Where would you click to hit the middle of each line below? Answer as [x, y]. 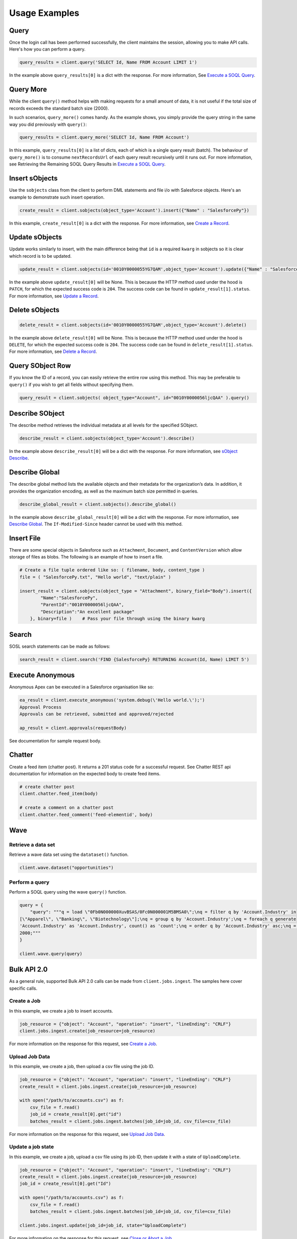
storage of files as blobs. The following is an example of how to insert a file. [86, 557]
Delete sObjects [34, 310]
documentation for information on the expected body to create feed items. [85, 774]
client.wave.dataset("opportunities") [67, 868]
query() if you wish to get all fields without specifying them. [71, 385]
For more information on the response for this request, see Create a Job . [83, 1044]
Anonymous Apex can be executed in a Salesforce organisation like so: [81, 687]
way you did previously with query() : [48, 124]
